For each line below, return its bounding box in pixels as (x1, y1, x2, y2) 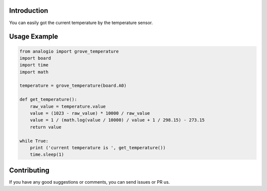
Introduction (9, 6, 48, 15)
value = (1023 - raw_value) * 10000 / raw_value (30, 111, 150, 116)
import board (19, 55, 51, 61)
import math (19, 69, 49, 75)
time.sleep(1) (30, 152, 64, 158)
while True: (19, 138, 49, 144)
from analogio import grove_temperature (19, 48, 119, 54)
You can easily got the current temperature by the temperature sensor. (9, 20, 153, 26)
